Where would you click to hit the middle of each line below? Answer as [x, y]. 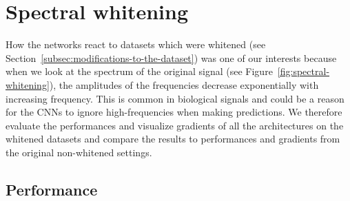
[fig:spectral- [303, 71]
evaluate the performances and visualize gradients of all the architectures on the [175, 125]
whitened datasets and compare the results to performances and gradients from [173, 139]
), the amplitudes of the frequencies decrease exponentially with [184, 84]
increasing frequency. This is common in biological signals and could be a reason [175, 98]
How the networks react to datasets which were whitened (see [136, 44]
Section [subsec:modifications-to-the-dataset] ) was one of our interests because [171, 57]
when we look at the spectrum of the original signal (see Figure [139, 71]
